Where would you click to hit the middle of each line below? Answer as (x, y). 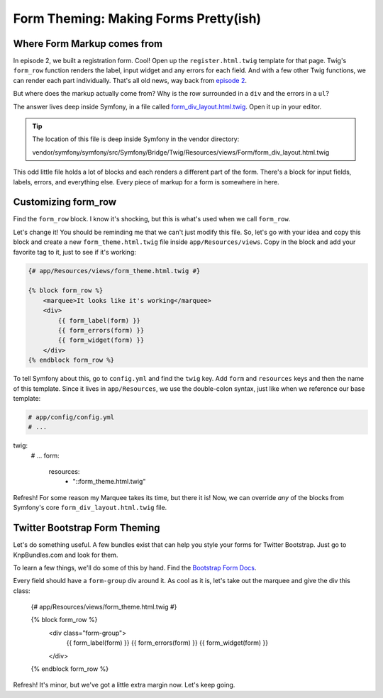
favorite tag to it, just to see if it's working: (74, 252)
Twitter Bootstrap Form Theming (87, 528)
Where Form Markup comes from (88, 44)
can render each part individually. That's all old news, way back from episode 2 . (130, 80)
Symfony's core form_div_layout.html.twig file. (90, 508)
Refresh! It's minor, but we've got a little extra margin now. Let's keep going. (124, 685)
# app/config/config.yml (71, 417)
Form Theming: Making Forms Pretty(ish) (137, 18)
